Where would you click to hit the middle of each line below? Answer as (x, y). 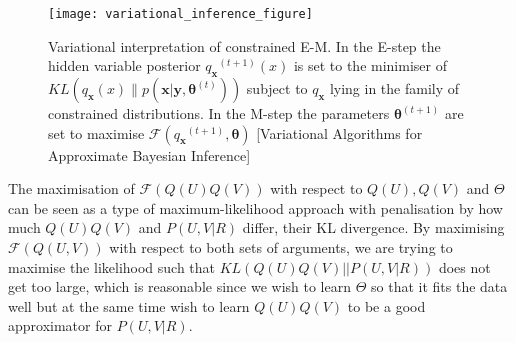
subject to (277, 88)
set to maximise (96, 132)
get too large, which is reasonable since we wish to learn (179, 286)
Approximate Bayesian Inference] (149, 154)
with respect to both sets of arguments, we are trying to (281, 247)
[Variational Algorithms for (339, 132)
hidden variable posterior (124, 65)
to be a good (386, 305)
